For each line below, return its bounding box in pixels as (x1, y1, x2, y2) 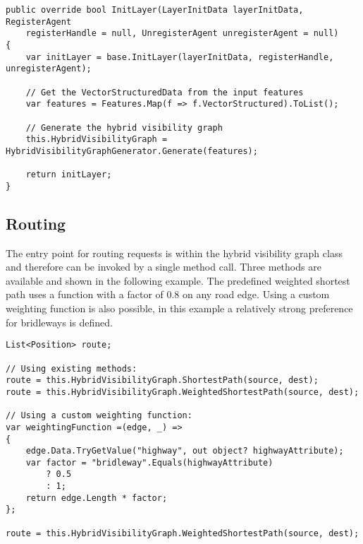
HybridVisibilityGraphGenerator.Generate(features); (6, 146, 258, 156)
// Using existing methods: (6, 363, 137, 374)
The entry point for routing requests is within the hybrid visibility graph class (6, 245, 343, 260)
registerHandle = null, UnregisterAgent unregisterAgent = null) (25, 28, 339, 39)
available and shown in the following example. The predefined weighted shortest (6, 273, 350, 288)
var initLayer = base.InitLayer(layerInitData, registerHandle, (25, 52, 334, 62)
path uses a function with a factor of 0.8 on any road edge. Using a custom (6, 287, 330, 302)
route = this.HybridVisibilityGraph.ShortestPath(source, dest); (6, 375, 319, 386)
